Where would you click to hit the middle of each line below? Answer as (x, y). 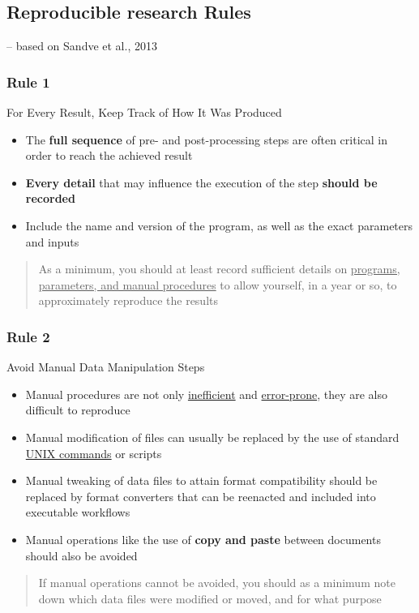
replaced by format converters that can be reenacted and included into (201, 496)
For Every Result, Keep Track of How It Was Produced (144, 112)
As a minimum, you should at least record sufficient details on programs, (219, 269)
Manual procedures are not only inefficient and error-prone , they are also (206, 394)
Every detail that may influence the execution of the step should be (201, 182)
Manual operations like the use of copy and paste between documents (203, 539)
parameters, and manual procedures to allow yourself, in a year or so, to (218, 284)
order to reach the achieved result (109, 155)
